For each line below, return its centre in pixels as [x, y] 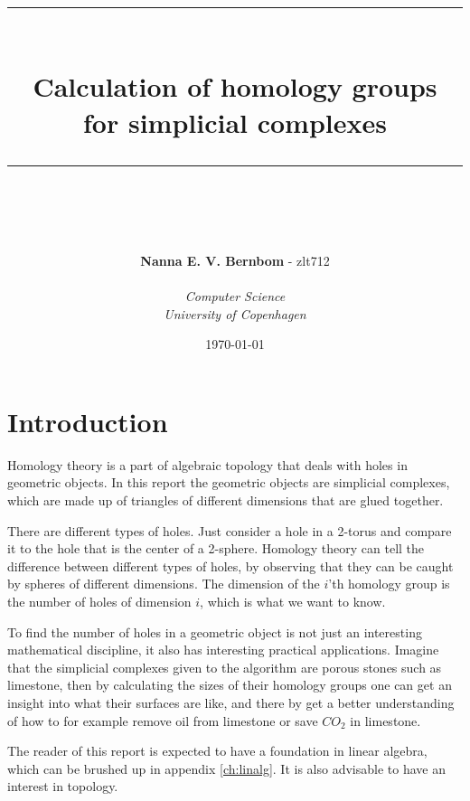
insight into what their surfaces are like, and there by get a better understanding [231, 702]
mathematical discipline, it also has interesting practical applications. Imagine [223, 650]
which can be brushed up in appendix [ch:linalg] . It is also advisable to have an [226, 768]
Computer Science [235, 296]
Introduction [88, 421]
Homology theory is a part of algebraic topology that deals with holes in [207, 464]
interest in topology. [63, 786]
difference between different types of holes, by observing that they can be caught [230, 565]
